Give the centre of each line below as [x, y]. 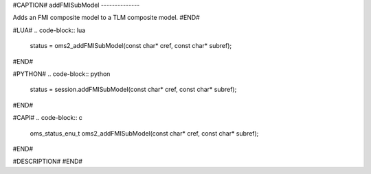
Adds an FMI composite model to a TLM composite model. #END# [106, 18]
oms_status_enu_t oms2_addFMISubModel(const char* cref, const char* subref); [144, 133]
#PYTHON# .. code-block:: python [61, 74]
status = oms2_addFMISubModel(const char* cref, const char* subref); [131, 46]
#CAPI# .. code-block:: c [47, 118]
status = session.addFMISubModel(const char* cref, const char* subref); [133, 90]
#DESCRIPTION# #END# [47, 162]
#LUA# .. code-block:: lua [49, 30]
